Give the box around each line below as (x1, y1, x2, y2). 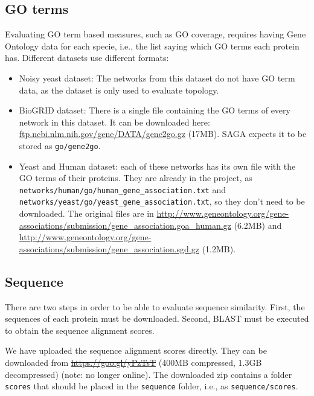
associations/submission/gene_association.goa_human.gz (19, 219, 231, 231)
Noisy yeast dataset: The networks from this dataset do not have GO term (19, 71, 295, 84)
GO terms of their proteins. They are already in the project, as (19, 171, 252, 184)
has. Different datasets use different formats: (5, 51, 169, 64)
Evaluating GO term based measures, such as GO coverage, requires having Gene (5, 28, 306, 40)
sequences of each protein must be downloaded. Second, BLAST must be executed (5, 312, 309, 325)
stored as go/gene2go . (19, 139, 101, 152)
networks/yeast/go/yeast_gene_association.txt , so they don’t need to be (19, 195, 305, 208)
